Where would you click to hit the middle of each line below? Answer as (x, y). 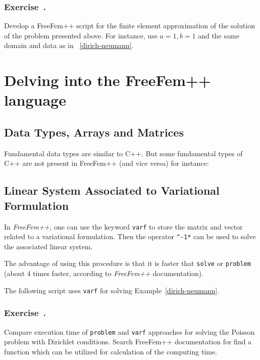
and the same (219, 35)
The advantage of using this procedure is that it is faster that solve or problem (127, 263)
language (35, 100)
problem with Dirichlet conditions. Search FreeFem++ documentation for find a (128, 342)
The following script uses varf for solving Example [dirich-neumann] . (112, 290)
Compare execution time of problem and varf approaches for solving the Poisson (129, 331)
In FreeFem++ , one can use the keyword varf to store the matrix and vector (123, 226)
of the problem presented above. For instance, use (81, 35)
